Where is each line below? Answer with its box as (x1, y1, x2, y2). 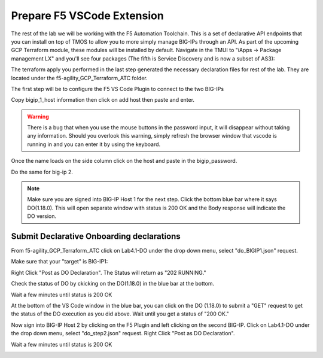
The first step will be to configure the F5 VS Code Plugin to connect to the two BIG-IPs (11, 85, 224, 92)
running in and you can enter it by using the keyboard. (27, 141, 161, 148)
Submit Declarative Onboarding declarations (11, 231, 181, 241)
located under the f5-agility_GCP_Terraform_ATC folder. (11, 74, 148, 81)
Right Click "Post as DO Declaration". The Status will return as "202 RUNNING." (11, 269, 206, 276)
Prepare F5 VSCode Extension (11, 9, 164, 22)
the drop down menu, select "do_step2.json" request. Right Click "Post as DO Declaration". (11, 330, 236, 337)
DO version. (27, 213, 57, 220)
